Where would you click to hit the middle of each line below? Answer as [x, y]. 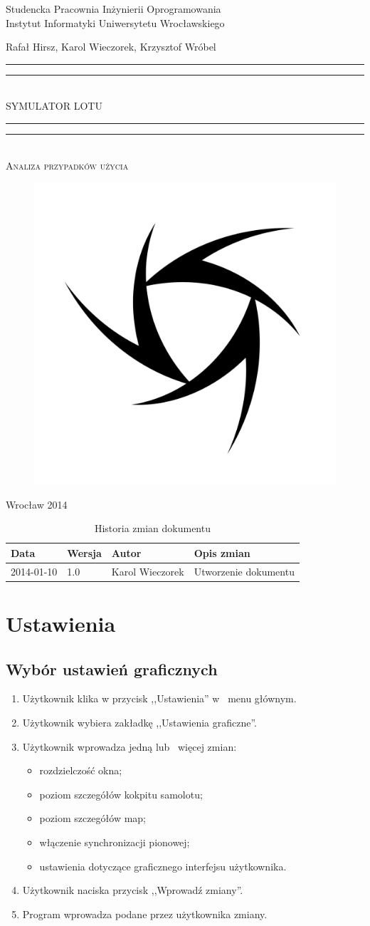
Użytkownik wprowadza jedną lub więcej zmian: [129, 746]
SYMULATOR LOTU [54, 106]
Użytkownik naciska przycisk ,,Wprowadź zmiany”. [133, 890]
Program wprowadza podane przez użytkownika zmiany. [145, 914]
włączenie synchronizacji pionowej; [115, 842]
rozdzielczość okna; [81, 770]
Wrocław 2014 [37, 504]
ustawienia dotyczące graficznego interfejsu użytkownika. [163, 866]
